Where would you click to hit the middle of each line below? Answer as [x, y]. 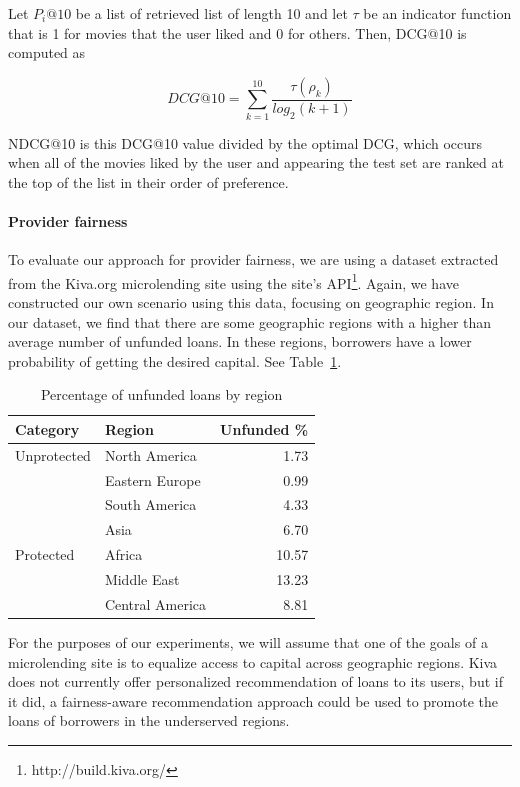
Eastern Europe [152, 479]
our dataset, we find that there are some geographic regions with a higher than [250, 321]
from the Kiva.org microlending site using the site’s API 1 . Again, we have [233, 281]
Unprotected [53, 454]
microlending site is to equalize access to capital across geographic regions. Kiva [253, 661]
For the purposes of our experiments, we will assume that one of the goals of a [248, 641]
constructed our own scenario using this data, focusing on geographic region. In [251, 301]
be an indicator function [437, 13]
